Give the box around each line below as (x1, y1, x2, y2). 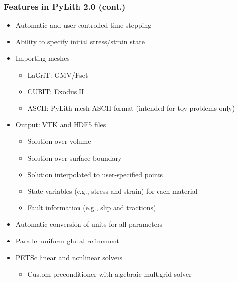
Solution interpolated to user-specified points (27, 169, 163, 179)
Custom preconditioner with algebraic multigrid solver (27, 269, 192, 279)
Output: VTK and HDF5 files (15, 119, 106, 129)
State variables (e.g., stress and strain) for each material (27, 186, 198, 196)
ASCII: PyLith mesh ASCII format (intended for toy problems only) (27, 103, 235, 113)
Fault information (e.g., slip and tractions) (27, 202, 156, 212)
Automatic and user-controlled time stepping (15, 20, 152, 30)
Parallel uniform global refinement (15, 235, 119, 245)
